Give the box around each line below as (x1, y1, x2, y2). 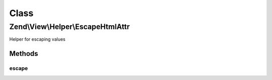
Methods (9, 49, 38, 58)
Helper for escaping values (9, 36, 65, 42)
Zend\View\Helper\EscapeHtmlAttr (9, 22, 130, 31)
